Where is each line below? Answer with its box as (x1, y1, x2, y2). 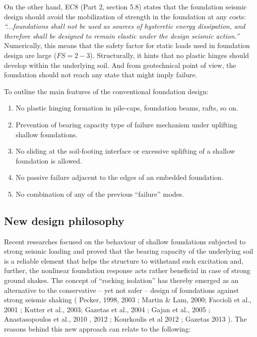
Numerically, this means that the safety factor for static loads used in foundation (4, 40, 250, 51)
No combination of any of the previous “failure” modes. (15, 188, 184, 199)
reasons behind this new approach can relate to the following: (4, 324, 191, 334)
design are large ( (4, 50, 57, 60)
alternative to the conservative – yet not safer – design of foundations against (4, 284, 239, 295)
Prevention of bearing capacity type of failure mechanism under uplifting (15, 119, 237, 129)
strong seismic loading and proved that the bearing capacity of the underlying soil (4, 246, 254, 256)
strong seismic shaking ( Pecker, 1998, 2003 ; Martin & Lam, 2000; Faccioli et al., (4, 294, 252, 305)
